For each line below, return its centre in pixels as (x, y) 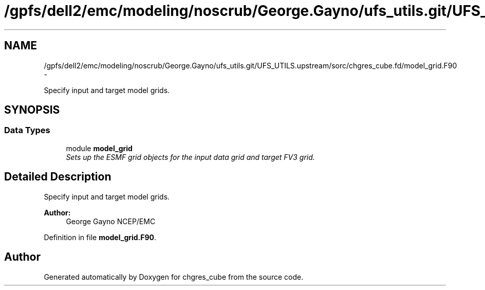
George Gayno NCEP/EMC (111, 221)
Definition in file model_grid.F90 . (100, 237)
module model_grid (99, 148)
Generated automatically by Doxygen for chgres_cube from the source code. (174, 277)
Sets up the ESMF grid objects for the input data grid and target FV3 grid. (190, 157)
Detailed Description (58, 177)
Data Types (27, 130)
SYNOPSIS (32, 110)
